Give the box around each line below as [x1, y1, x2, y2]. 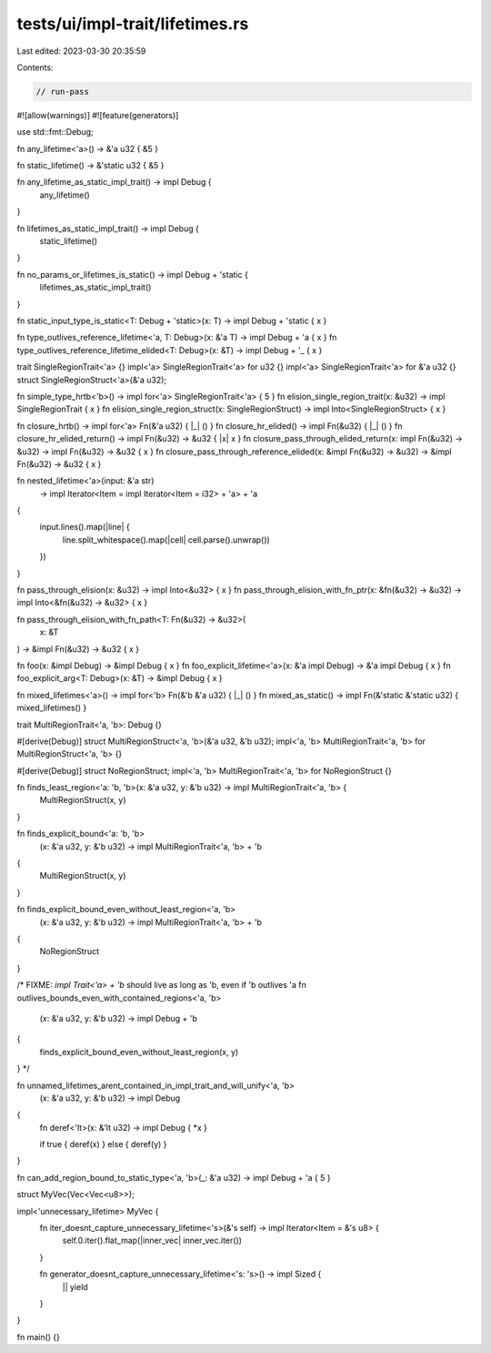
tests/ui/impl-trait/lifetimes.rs [16, 14, 249, 34]
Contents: [16, 62, 54, 73]
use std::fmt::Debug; [16, 127, 95, 137]
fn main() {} [16, 1331, 61, 1342]
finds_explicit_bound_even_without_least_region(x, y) [39, 1046, 239, 1057]
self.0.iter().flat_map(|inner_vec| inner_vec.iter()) [62, 1235, 243, 1246]
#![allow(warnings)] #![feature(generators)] [16, 109, 179, 120]
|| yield [62, 1281, 88, 1292]
